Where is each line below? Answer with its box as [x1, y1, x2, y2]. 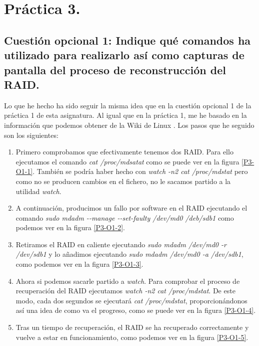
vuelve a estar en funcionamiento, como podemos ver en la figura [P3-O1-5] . [15, 331, 248, 342]
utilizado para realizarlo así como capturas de [4, 47, 244, 63]
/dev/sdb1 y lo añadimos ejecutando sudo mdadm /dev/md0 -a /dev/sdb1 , [15, 249, 243, 259]
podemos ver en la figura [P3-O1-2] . [15, 222, 125, 233]
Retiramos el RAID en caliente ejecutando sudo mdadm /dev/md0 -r [15, 239, 226, 249]
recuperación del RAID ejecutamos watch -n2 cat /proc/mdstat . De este [15, 285, 235, 296]
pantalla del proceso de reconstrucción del [4, 62, 226, 77]
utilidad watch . [15, 186, 61, 196]
